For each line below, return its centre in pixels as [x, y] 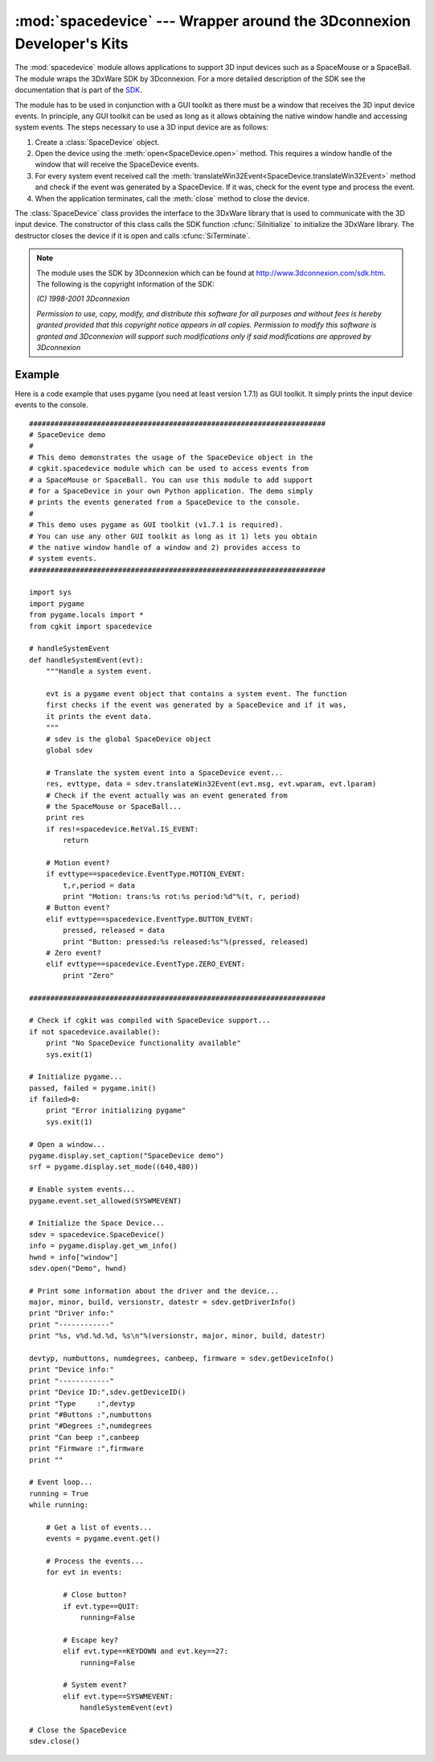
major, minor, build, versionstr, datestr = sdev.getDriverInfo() [163, 1302]
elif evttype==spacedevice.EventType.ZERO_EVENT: [145, 964]
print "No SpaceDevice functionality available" [143, 1043]
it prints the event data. [99, 716]
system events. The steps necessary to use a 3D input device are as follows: [142, 127]
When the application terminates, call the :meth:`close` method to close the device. [172, 198]
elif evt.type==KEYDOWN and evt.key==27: [146, 1651]
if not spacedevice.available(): [95, 1032]
